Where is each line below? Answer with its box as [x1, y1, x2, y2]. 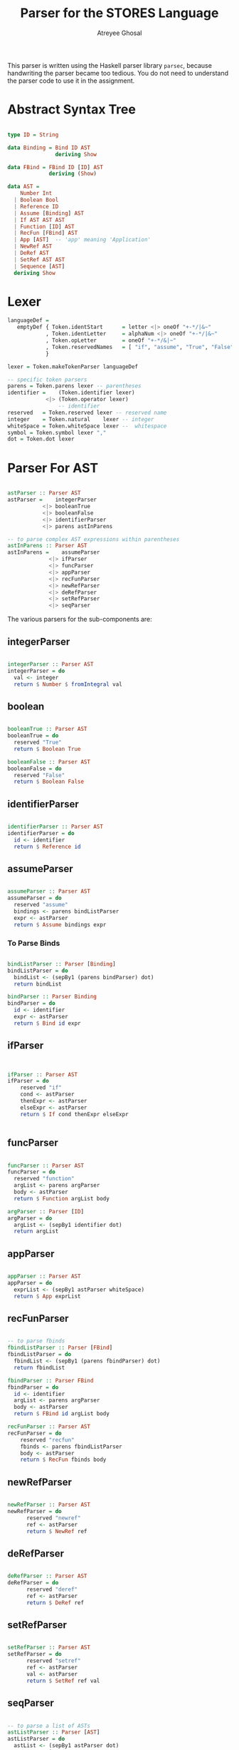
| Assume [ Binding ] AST [14, 209, 84, 217]
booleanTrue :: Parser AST [7, 726, 87, 733]
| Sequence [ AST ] [14, 263, 65, 270]
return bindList [14, 980, 62, 988]
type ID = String [7, 131, 59, 138]
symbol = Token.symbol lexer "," [7, 429, 107, 436]
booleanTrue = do [7, 732, 59, 739]
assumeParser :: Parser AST [7, 888, 91, 895]
